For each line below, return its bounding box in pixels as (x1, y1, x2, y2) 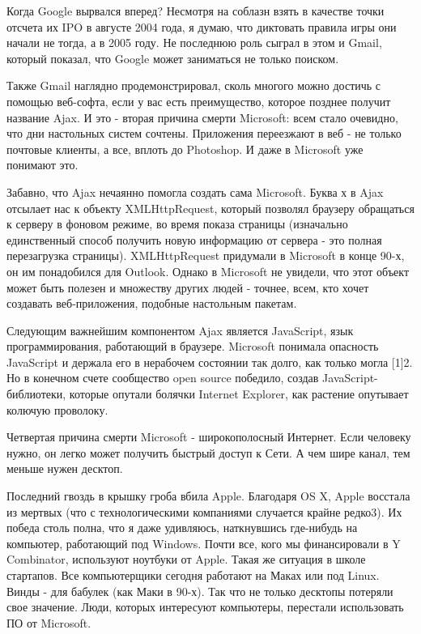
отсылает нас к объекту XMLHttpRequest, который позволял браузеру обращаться (6, 199, 415, 216)
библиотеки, (6, 385, 66, 402)
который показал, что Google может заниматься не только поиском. (6, 49, 339, 66)
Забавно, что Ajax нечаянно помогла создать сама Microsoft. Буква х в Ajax (6, 183, 384, 200)
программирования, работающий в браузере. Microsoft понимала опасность (6, 338, 379, 355)
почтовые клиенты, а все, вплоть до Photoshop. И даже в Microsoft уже (6, 140, 364, 157)
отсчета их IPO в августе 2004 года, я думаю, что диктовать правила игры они (6, 18, 397, 35)
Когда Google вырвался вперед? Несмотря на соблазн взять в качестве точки (6, 2, 385, 19)
